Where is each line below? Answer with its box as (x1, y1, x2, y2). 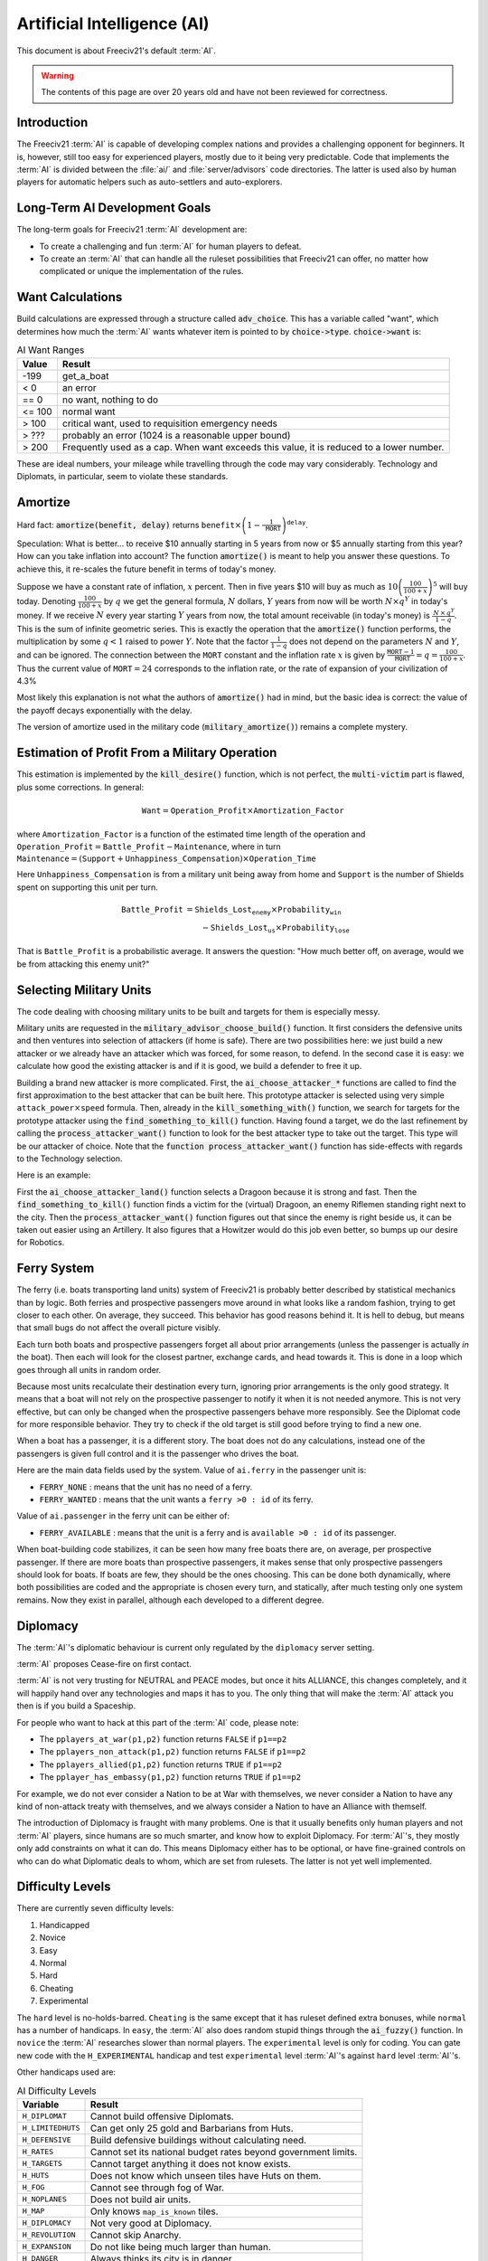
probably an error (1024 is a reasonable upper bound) (61, 429, 291, 441)
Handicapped (39, 1919, 90, 1930)
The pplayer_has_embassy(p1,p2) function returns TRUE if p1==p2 (39, 1772, 302, 1783)
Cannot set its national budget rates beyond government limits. (89, 2145, 358, 2158)
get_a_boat (61, 369, 109, 382)
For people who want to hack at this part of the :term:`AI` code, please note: (16, 1717, 300, 1727)
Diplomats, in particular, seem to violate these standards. (16, 470, 229, 481)
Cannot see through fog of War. (89, 2181, 225, 2193)
